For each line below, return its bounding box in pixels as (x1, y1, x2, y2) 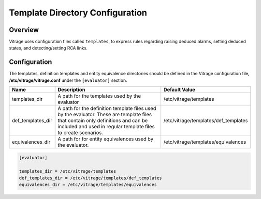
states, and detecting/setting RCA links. (9, 45, 88, 51)
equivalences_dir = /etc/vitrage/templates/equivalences (19, 182, 157, 187)
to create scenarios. (58, 129, 103, 136)
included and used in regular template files (58, 123, 155, 130)
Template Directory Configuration (9, 7, 147, 18)
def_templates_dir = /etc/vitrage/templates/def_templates (19, 175, 162, 181)
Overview (9, 26, 39, 34)
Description (58, 86, 86, 93)
